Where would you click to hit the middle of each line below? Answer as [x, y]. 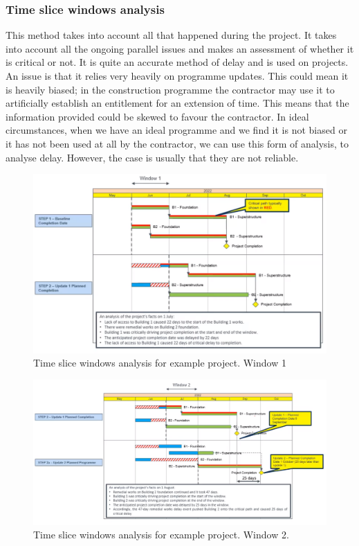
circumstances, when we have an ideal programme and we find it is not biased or [176, 130]
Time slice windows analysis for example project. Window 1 [160, 363]
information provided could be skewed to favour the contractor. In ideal [157, 116]
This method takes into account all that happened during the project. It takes [171, 35]
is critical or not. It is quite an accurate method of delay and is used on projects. [177, 62]
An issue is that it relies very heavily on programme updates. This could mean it [177, 76]
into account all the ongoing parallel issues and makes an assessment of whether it [180, 48]
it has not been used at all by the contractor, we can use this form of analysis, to [177, 143]
